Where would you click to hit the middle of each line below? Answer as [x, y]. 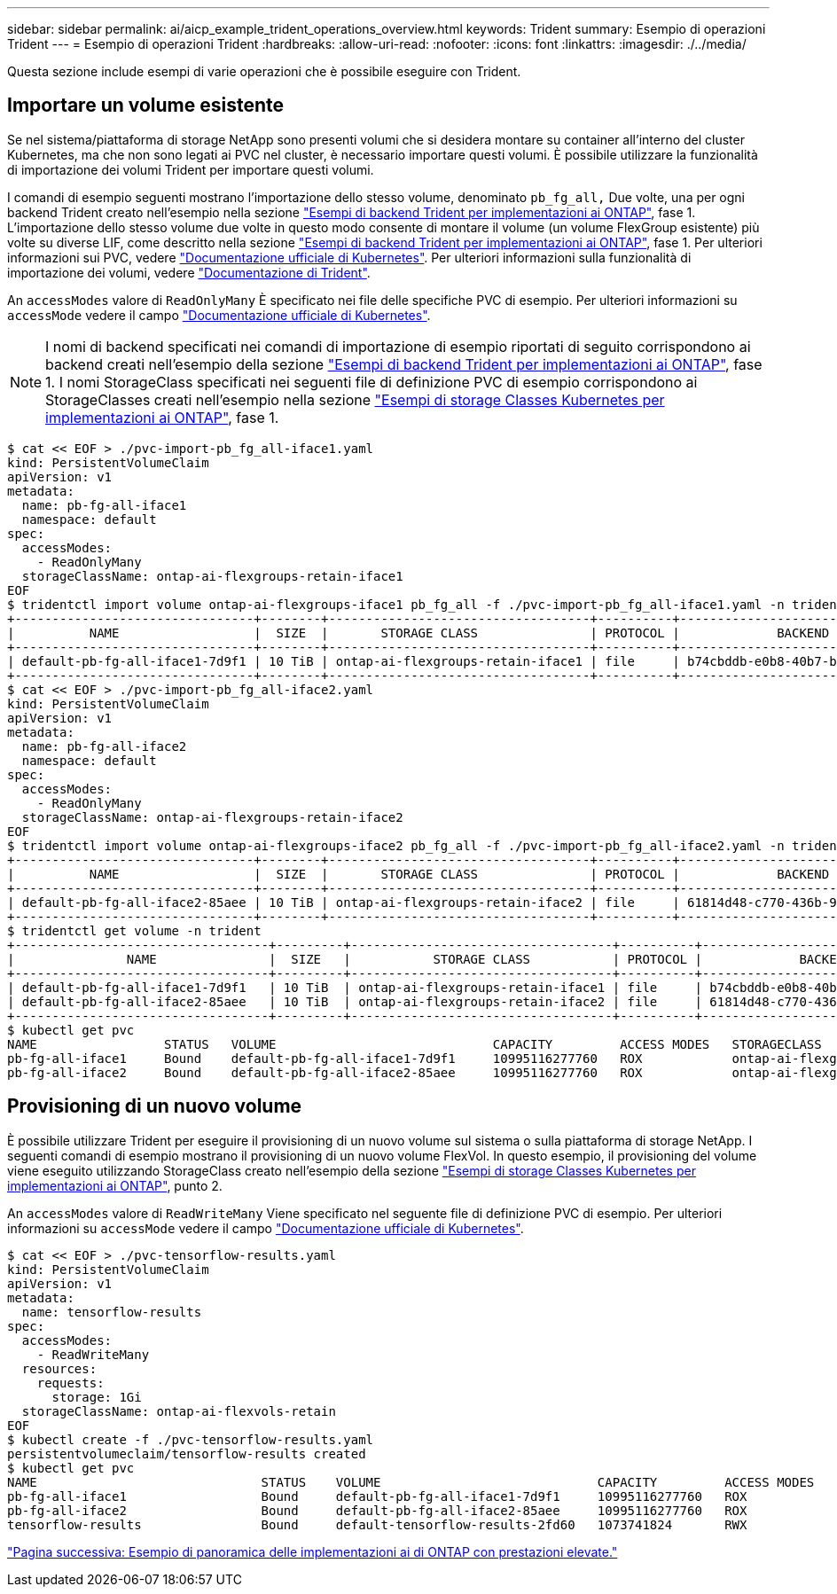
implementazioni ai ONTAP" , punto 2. [115, 1185]
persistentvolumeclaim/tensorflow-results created [187, 1453]
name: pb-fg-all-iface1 [104, 505]
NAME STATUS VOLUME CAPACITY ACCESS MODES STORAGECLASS [415, 1044]
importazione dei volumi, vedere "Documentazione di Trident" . [189, 272]
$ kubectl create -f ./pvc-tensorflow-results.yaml [191, 1439]
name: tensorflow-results [112, 1312]
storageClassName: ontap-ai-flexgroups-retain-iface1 [212, 576]
